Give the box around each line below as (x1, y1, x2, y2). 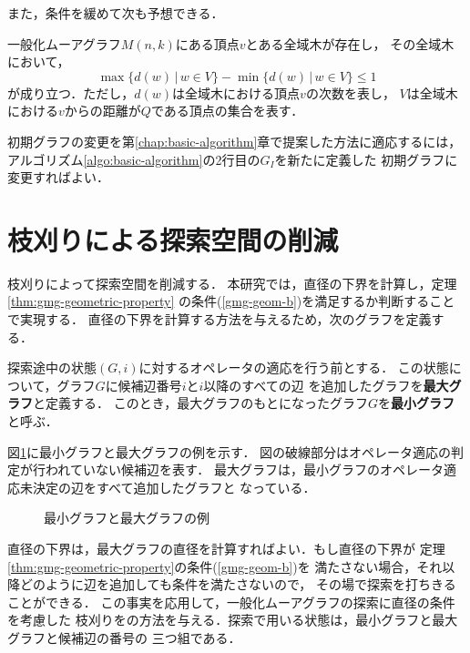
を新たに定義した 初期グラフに (274, 149, 458, 168)
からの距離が (64, 101, 141, 120)
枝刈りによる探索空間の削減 (7, 220, 339, 258)
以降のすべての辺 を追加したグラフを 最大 (203, 375, 449, 394)
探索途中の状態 (7, 358, 97, 377)
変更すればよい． (7, 168, 109, 187)
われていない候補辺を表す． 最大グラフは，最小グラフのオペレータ (45, 460, 444, 479)
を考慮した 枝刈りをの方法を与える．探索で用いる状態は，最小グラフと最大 (7, 610, 458, 629)
